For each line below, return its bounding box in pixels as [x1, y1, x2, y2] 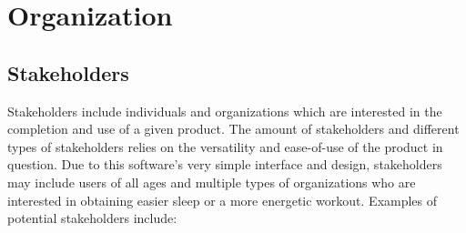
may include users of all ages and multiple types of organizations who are [7, 172, 416, 191]
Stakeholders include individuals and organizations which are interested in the [7, 101, 442, 120]
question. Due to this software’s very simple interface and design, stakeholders [7, 155, 442, 174]
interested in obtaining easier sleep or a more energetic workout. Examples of [7, 190, 438, 209]
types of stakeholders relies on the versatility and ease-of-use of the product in [7, 137, 443, 156]
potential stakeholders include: [7, 208, 177, 228]
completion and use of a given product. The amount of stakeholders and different [7, 119, 460, 138]
